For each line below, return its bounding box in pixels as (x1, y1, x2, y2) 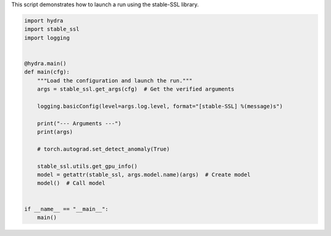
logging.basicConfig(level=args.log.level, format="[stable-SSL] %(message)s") (37, 103, 283, 109)
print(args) (37, 128, 74, 136)
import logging (24, 34, 70, 41)
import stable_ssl (24, 26, 80, 33)
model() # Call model (37, 180, 105, 186)
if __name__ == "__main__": (24, 205, 108, 212)
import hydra (24, 17, 64, 24)
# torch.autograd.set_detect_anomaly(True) (37, 146, 170, 152)
